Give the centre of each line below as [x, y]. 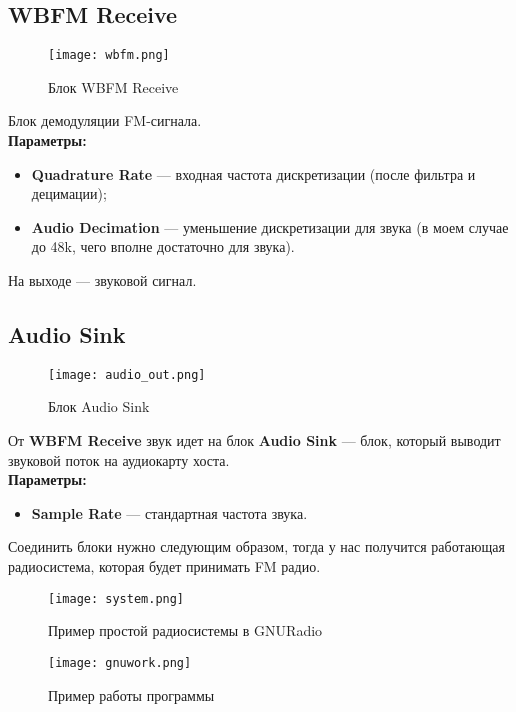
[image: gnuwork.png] [120, 662]
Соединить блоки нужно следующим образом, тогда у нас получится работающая [256, 546]
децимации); [69, 193]
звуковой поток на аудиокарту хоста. [119, 459]
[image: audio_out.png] [127, 374]
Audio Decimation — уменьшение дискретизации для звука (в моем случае [270, 226]
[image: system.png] [116, 598]
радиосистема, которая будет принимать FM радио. [164, 566]
